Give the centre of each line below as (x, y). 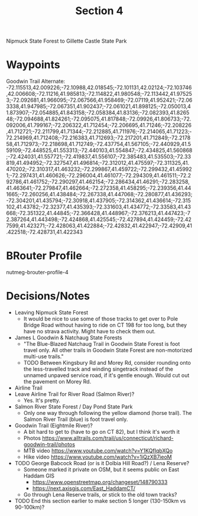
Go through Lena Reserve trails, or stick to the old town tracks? (100, 494)
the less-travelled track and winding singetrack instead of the (98, 369)
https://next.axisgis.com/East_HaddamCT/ (84, 488)
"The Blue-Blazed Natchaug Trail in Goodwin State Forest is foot (102, 344)
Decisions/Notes (48, 296)
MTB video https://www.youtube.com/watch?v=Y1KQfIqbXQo (98, 451)
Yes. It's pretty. (42, 400)
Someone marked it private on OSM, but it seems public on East (101, 469)
